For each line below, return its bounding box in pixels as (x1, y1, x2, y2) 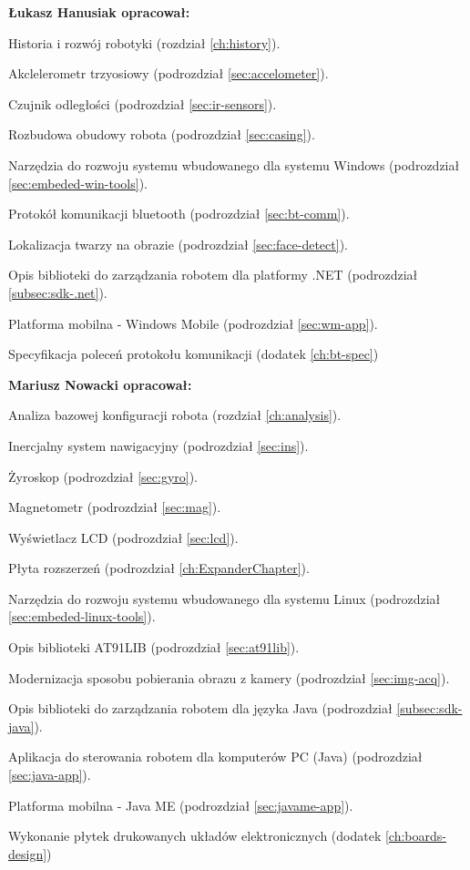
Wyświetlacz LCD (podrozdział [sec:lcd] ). (8, 527, 239, 547)
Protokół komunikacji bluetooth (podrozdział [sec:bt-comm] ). (8, 204, 350, 223)
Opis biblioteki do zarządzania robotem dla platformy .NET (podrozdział (8, 265, 418, 284)
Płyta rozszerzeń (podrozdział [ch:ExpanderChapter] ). (8, 558, 310, 578)
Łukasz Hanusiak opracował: (8, 3, 190, 21)
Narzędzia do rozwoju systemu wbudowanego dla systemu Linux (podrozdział (8, 589, 441, 608)
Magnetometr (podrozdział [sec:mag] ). (8, 497, 221, 517)
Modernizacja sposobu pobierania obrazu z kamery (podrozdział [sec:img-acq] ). (8, 668, 450, 687)
